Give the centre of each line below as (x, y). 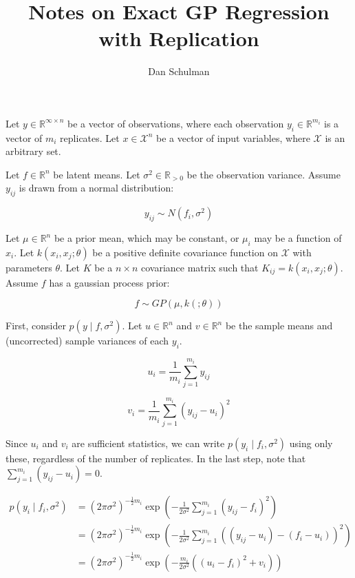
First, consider (36, 326)
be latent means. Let (97, 174)
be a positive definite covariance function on (185, 252)
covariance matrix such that (200, 267)
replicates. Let (90, 137)
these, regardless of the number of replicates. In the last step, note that (156, 458)
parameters (29, 267)
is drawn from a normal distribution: (96, 188)
